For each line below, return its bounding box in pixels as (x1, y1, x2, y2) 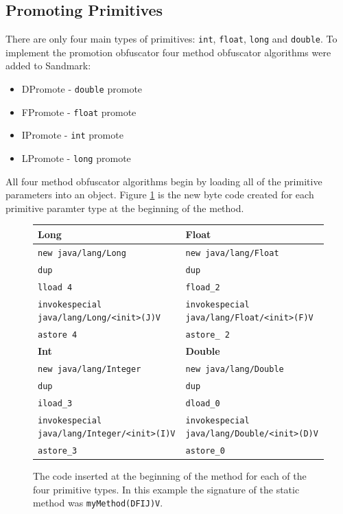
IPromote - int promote (21, 128, 123, 142)
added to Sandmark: (5, 58, 91, 73)
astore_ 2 (185, 330, 230, 340)
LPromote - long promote (21, 151, 131, 165)
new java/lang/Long (38, 248, 126, 258)
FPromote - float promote (21, 104, 137, 119)
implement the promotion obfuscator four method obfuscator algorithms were (5, 45, 331, 59)
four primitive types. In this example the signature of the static (33, 482, 300, 496)
